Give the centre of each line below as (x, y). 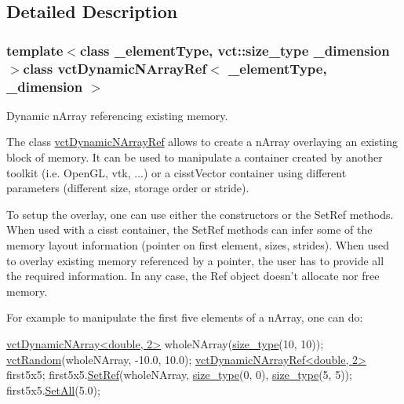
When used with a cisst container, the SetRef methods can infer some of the (189, 229)
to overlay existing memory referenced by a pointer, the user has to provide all (195, 260)
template (35, 50)
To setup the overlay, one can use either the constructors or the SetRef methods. (200, 214)
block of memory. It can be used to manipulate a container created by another (195, 157)
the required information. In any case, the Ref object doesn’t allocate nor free (193, 276)
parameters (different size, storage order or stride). (128, 188)
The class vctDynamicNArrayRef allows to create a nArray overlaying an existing (202, 142)
